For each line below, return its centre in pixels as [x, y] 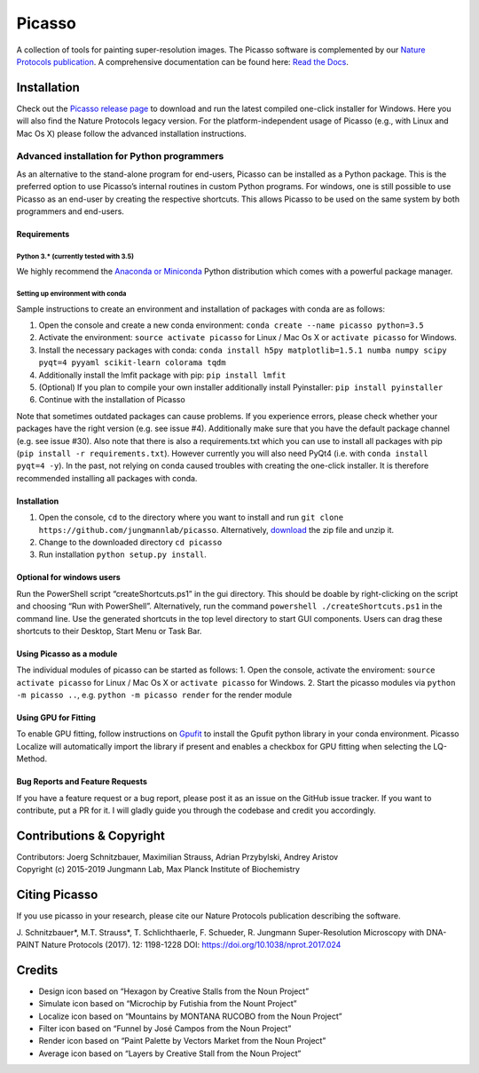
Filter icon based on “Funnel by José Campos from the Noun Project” [165, 1029]
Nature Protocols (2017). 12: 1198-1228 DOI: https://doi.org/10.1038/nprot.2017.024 [191, 945]
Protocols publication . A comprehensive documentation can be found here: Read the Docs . [183, 61]
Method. [32, 759]
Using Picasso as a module [67, 654]
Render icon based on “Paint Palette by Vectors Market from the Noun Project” [182, 1041]
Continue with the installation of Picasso [112, 400]
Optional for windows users [69, 577]
